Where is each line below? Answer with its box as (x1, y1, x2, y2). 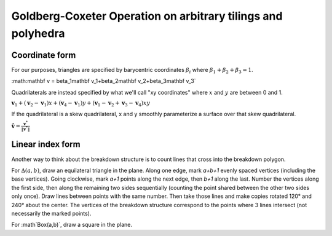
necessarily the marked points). (11, 210, 92, 217)
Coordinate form (11, 50, 76, 60)
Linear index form (11, 139, 81, 150)
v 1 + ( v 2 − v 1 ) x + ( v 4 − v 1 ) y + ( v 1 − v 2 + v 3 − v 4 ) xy (11, 100, 151, 108)
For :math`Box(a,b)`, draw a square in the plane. (11, 221, 132, 229)
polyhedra (11, 26, 65, 40)
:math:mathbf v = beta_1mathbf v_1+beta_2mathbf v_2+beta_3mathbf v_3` (11, 77, 196, 85)
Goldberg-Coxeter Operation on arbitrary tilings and (11, 9, 283, 23)
